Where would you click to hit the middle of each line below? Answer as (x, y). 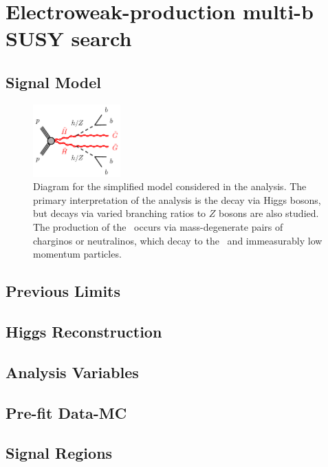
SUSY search (69, 38)
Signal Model (53, 82)
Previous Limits (63, 291)
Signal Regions (59, 453)
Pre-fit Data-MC (66, 412)
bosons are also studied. (269, 213)
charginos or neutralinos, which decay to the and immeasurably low (178, 240)
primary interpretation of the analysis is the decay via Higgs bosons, (177, 199)
